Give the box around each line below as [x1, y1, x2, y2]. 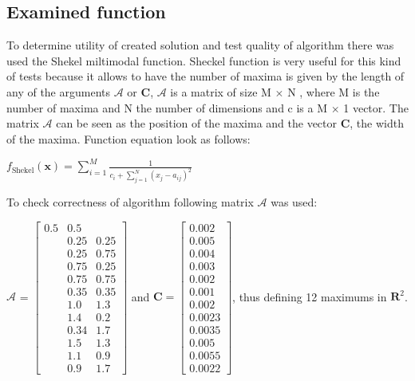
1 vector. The [343, 99, 409, 116]
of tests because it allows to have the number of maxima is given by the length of [6, 68, 405, 84]
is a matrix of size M [170, 83, 271, 100]
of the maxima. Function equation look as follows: [6, 130, 251, 147]
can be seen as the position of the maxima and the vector [56, 115, 337, 132]
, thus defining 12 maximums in [232, 288, 387, 304]
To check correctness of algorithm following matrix [6, 194, 254, 210]
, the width [350, 115, 404, 132]
